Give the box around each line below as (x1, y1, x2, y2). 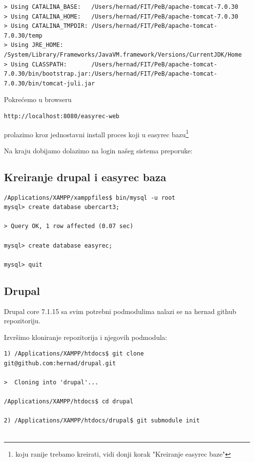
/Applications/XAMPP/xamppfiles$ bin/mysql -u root (4, 194, 175, 201)
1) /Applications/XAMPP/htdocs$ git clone (4, 350, 144, 357)
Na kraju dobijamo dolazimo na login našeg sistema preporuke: (4, 145, 193, 155)
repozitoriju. (4, 315, 41, 326)
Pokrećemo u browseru (4, 94, 72, 105)
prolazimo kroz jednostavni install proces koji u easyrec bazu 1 (4, 127, 189, 139)
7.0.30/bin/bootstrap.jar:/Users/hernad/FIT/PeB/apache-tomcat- (4, 70, 217, 78)
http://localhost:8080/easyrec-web (4, 112, 120, 120)
